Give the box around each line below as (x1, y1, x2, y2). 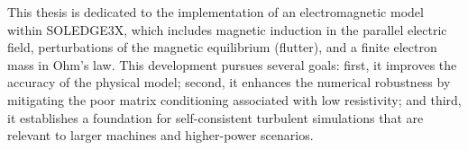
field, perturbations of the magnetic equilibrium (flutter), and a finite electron (7, 38, 437, 57)
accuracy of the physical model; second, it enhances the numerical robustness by (7, 73, 451, 92)
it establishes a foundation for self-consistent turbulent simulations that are (7, 108, 424, 127)
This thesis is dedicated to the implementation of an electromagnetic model (7, 3, 424, 21)
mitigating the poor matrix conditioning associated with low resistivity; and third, (7, 90, 462, 109)
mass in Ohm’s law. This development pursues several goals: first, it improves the (7, 55, 457, 74)
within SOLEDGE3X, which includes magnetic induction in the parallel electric (7, 20, 447, 39)
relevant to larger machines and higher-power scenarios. (7, 126, 314, 145)
